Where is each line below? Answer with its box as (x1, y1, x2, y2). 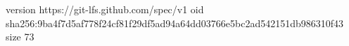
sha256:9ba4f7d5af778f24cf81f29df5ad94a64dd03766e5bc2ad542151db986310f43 (6, 15, 344, 30)
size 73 (6, 29, 34, 44)
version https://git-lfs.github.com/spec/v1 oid (6, 2, 204, 16)
